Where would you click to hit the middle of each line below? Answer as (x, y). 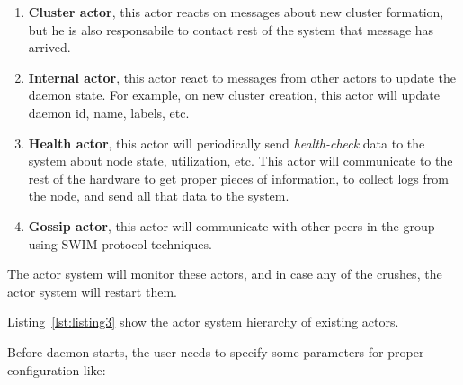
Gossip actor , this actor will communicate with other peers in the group (231, 225)
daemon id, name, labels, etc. (109, 112)
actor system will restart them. (92, 291)
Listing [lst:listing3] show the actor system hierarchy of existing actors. (203, 322)
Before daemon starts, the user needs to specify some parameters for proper (216, 351)
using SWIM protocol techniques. (120, 243)
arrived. (49, 47)
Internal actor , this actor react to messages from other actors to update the (242, 77)
